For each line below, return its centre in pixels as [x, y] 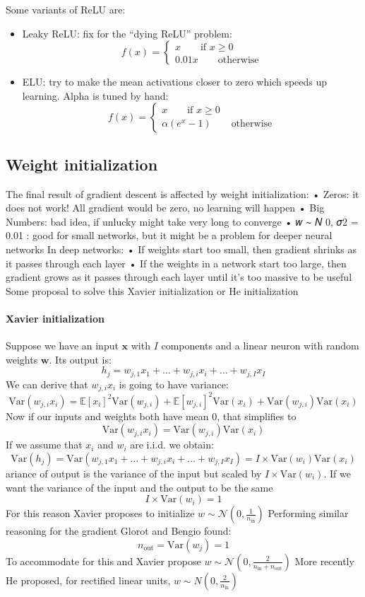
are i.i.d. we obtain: [172, 445]
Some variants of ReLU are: [66, 9]
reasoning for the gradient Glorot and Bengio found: [119, 531]
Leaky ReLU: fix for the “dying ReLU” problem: [127, 33]
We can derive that [47, 384]
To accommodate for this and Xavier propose [103, 561]
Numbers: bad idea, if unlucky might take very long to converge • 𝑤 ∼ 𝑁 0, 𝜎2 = [182, 221]
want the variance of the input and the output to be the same [139, 487]
